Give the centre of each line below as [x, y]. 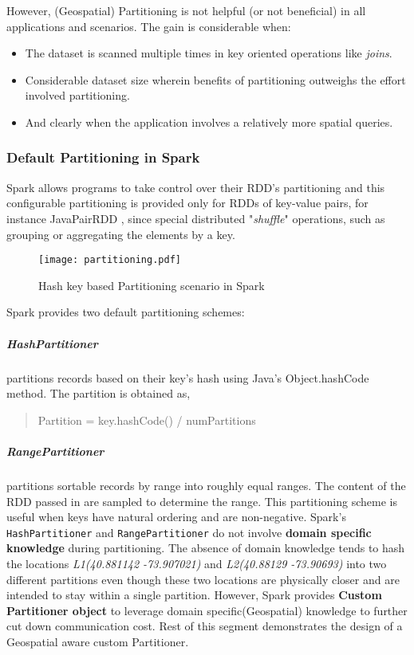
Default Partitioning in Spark [103, 157]
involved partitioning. [77, 95]
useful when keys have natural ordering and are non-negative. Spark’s [176, 517]
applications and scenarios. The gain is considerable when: [149, 26]
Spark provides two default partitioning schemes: [126, 312]
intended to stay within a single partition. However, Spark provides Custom [194, 595]
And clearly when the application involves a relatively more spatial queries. [209, 122]
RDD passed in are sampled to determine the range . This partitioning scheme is [202, 501]
